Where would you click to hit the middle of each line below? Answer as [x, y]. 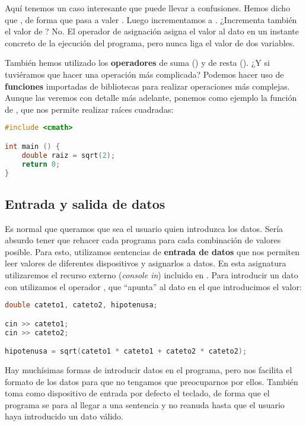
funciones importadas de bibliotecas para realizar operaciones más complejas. [147, 86]
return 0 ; [41, 164]
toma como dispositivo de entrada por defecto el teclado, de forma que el [137, 393]
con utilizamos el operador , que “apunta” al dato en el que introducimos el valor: [153, 286]
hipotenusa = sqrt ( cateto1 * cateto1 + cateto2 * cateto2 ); [126, 352]
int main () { [33, 146]
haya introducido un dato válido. [64, 416]
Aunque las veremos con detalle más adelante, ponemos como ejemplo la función [151, 98]
